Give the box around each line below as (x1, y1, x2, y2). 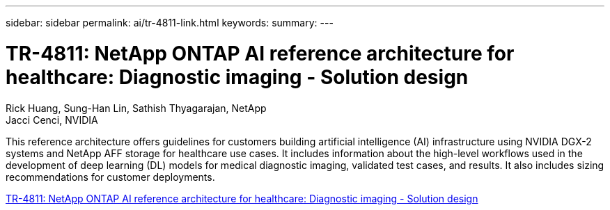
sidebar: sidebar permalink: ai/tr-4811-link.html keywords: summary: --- (6, 17, 334, 29)
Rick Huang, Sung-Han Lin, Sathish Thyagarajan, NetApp (6, 102, 267, 114)
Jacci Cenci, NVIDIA (6, 113, 98, 126)
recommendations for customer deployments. (6, 170, 215, 183)
